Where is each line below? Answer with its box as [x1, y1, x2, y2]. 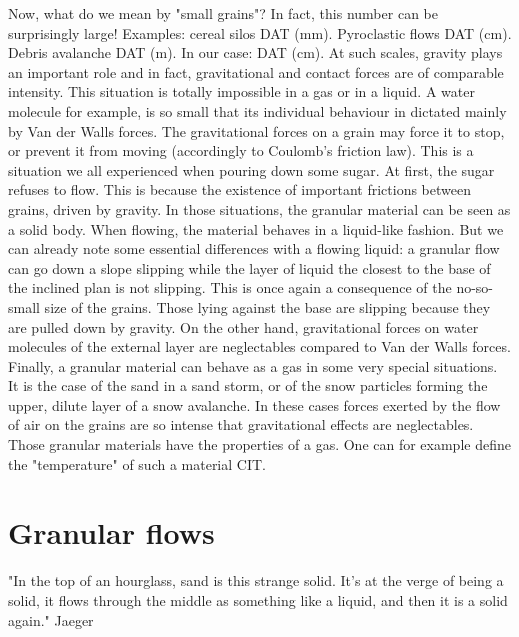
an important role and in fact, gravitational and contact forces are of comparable [8, 61, 504, 82]
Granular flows [8, 512, 215, 553]
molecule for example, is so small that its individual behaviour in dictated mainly [8, 100, 507, 121]
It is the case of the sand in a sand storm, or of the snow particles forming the [8, 375, 488, 396]
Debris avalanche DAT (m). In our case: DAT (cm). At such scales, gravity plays [8, 42, 503, 63]
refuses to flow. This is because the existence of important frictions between [8, 179, 471, 200]
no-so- [456, 277, 494, 298]
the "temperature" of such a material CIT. [8, 453, 266, 474]
